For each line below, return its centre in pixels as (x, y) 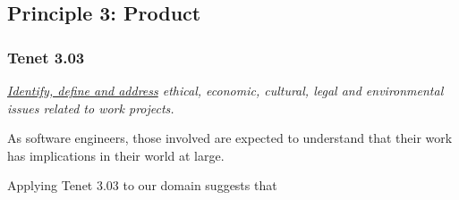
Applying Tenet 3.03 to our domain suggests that (142, 185)
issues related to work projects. (91, 108)
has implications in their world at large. (116, 155)
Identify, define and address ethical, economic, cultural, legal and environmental (225, 90)
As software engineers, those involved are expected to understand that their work (230, 138)
